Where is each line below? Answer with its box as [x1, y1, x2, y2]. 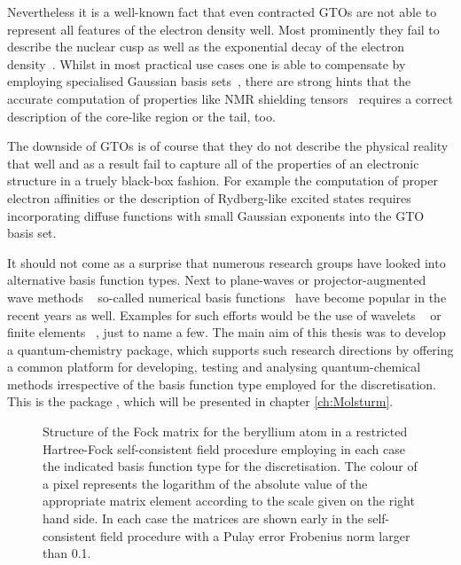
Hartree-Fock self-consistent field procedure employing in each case [43, 439, 405, 458]
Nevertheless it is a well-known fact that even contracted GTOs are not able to [7, 3, 437, 20]
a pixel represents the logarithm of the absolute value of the [43, 474, 368, 492]
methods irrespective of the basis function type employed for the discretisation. [7, 374, 437, 393]
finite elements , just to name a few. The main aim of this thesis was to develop [7, 323, 446, 341]
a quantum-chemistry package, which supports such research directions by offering [7, 340, 454, 358]
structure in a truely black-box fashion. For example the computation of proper [7, 171, 438, 190]
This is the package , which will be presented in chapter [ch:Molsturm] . [7, 392, 394, 411]
